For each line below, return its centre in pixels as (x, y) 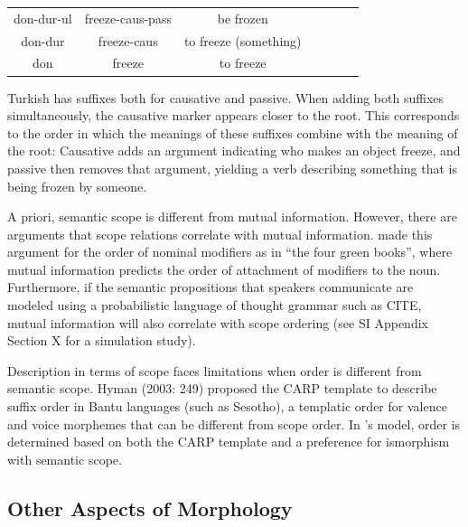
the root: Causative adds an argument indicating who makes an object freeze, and (234, 151)
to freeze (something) (243, 40)
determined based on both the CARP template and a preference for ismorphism (229, 442)
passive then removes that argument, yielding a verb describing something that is (232, 168)
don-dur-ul (43, 18)
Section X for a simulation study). (102, 340)
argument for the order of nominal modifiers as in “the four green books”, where (230, 252)
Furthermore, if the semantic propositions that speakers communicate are (211, 287)
